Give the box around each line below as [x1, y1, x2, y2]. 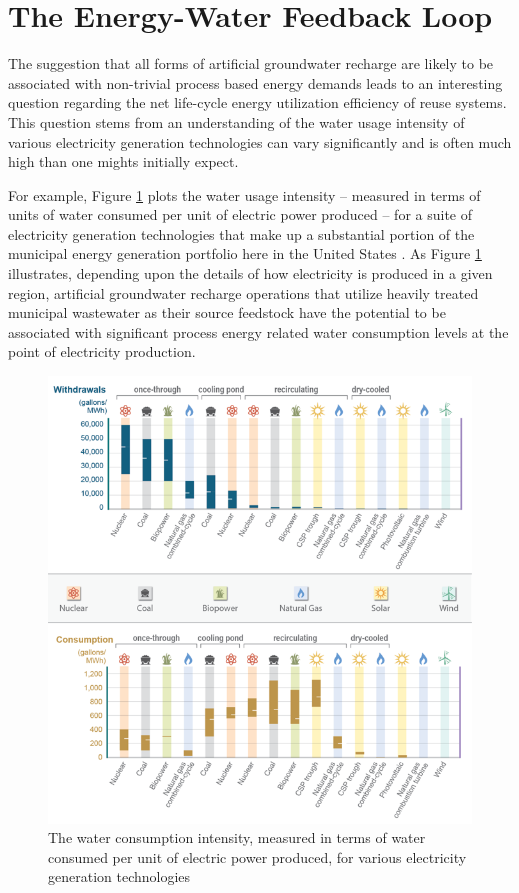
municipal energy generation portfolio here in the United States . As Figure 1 [8, 243, 482, 264]
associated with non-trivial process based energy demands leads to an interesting [8, 72, 503, 93]
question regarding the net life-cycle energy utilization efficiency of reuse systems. [8, 92, 507, 113]
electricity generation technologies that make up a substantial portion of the [8, 223, 475, 244]
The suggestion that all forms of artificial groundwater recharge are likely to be [8, 53, 494, 74]
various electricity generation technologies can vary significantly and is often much [8, 131, 512, 152]
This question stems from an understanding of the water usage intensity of [8, 111, 465, 132]
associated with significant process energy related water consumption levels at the [8, 321, 509, 342]
